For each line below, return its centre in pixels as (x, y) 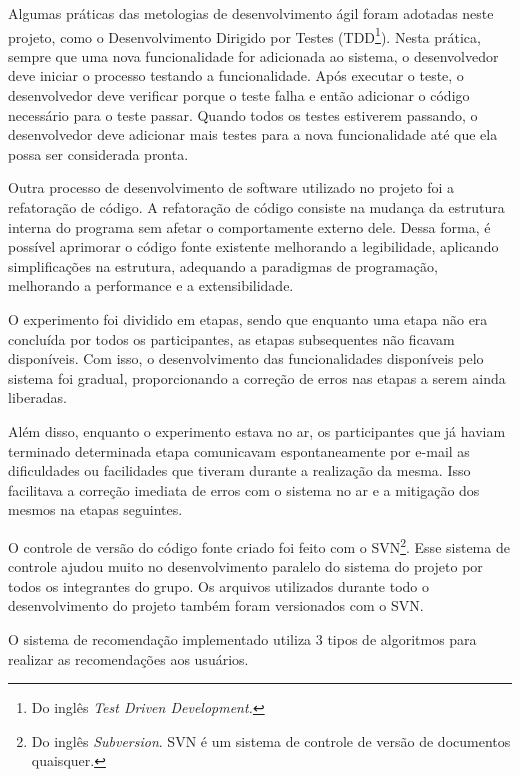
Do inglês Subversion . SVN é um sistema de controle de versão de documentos (271, 740)
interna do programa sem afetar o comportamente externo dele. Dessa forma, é (249, 226)
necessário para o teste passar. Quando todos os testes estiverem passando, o (243, 114)
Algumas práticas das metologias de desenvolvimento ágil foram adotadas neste (251, 13)
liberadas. (37, 397)
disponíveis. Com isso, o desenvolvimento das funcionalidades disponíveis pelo (246, 358)
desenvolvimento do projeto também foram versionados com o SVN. (216, 605)
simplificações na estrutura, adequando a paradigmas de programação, (223, 265)
